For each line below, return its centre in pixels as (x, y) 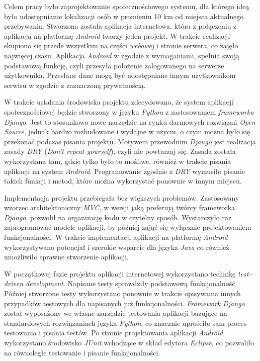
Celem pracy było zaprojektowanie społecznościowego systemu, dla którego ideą (127, 6)
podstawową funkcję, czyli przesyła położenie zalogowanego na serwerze (114, 65)
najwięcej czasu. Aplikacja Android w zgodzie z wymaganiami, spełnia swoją (122, 55)
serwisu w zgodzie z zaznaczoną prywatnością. (75, 85)
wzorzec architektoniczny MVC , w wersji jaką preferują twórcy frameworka (120, 207)
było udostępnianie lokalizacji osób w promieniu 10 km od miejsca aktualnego (124, 16)
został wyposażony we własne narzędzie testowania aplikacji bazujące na (116, 313)
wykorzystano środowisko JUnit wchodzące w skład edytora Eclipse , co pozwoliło (129, 342)
